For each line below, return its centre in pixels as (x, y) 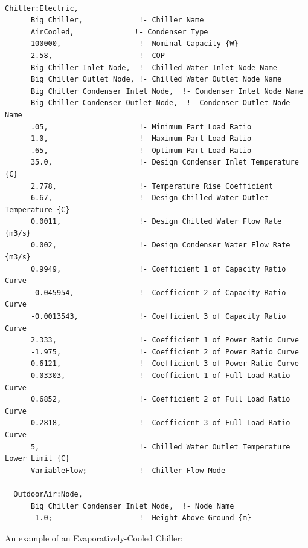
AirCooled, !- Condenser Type (119, 32)
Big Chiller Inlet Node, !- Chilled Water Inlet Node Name (154, 67)
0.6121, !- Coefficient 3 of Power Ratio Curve (165, 364)
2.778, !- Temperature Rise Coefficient (152, 186)
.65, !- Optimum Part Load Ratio (141, 150)
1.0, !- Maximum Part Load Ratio (141, 139)
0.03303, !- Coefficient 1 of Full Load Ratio (160, 376)
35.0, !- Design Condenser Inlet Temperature (165, 162)
